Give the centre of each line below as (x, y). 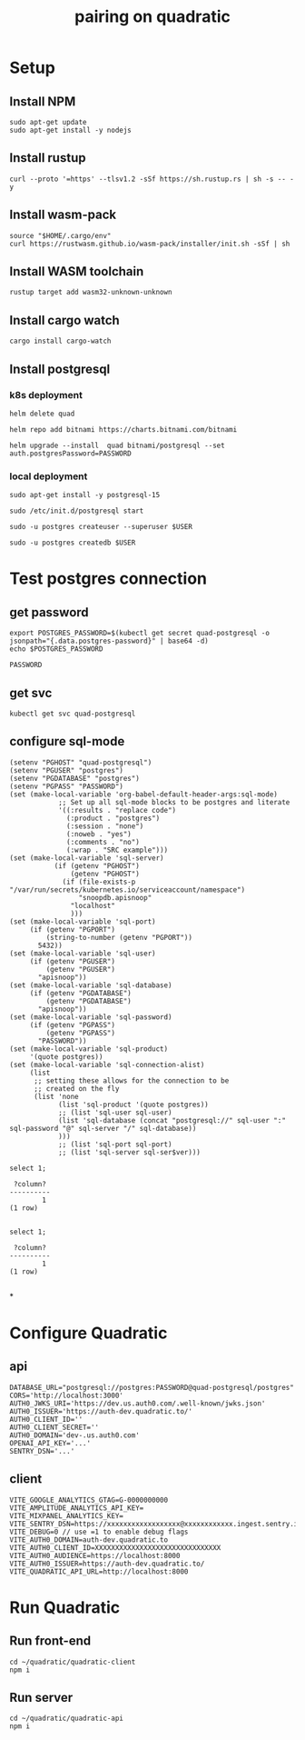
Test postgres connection (108, 579)
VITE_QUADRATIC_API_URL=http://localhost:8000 (99, 1571)
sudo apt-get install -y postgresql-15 (85, 495)
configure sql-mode (67, 741)
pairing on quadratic (152, 17)
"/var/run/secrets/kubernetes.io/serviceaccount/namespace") (128, 890)
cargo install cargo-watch (60, 341)
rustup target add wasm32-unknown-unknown (91, 293)
